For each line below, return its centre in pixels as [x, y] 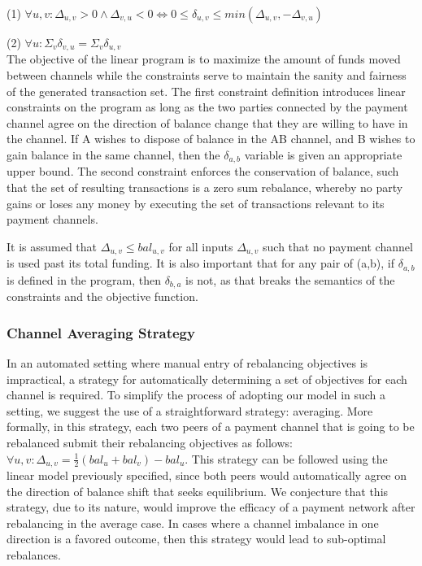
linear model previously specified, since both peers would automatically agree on [207, 475]
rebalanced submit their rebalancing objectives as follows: [150, 442]
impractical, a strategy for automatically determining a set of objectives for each [207, 379]
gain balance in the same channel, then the [113, 155]
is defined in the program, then [84, 279]
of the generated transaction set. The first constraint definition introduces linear [206, 91]
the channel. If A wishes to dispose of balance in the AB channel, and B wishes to [211, 139]
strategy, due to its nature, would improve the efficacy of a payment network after [211, 507]
